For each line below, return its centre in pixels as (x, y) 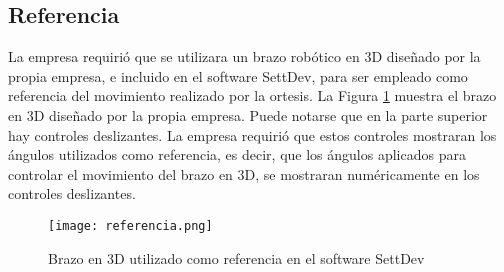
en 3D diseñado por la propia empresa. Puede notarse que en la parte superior (248, 114)
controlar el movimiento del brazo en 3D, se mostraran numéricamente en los (244, 173)
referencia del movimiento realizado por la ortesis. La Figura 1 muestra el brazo (252, 95)
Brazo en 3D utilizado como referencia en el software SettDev (236, 257)
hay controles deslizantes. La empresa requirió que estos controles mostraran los (252, 134)
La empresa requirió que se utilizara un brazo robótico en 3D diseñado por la (244, 56)
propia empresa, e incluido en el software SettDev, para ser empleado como (238, 75)
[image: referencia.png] (130, 225)
